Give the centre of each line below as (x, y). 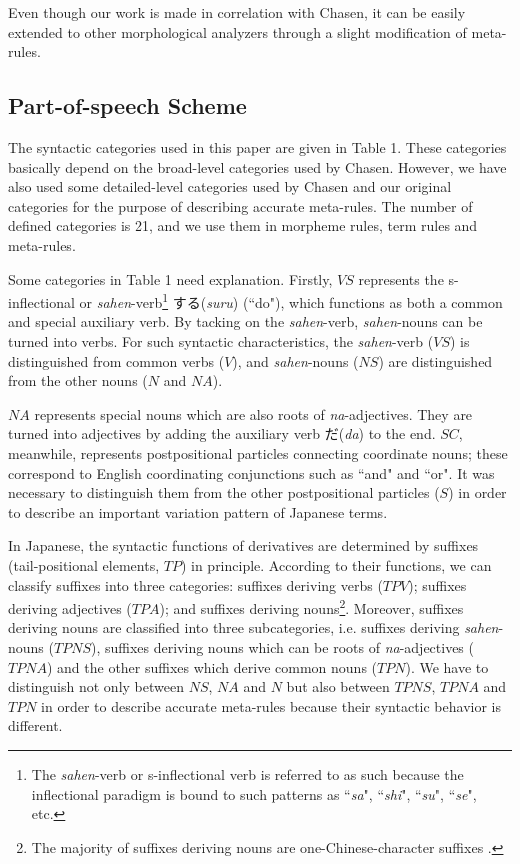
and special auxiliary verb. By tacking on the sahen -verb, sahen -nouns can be (245, 321)
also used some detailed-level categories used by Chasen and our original (230, 186)
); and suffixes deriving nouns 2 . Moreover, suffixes (311, 606)
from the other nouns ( (78, 380)
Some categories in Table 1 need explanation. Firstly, (170, 278)
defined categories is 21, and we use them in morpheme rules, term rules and (243, 225)
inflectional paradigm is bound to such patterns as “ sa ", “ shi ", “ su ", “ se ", (254, 793)
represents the (401, 278)
